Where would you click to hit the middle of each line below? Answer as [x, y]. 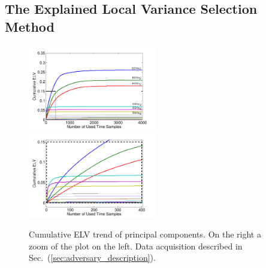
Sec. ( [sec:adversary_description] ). [92, 258]
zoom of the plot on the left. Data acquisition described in [136, 246]
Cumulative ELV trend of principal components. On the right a [145, 234]
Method [30, 26]
